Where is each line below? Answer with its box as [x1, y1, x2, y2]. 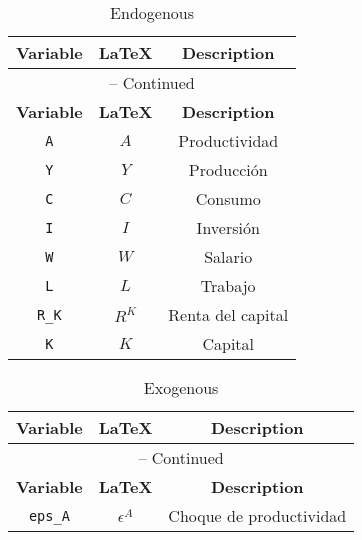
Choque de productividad [168, 504, 347, 527]
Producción [188, 158, 268, 181]
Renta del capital [168, 303, 289, 326]
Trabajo [200, 274, 256, 297]
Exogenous [143, 376, 219, 399]
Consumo [195, 187, 261, 210]
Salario [204, 245, 253, 268]
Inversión [196, 216, 260, 239]
